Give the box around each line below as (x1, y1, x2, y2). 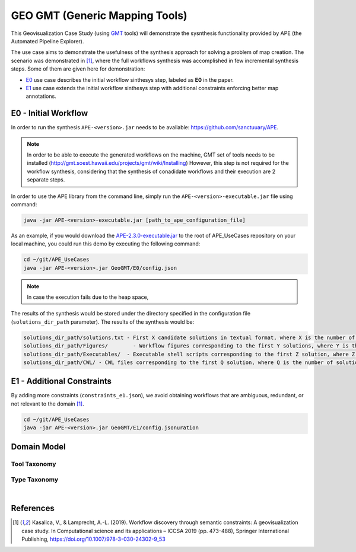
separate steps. (27, 176, 65, 183)
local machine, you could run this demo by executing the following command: (11, 240, 201, 247)
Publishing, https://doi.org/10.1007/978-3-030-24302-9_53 (21, 535, 166, 543)
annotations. (26, 92, 56, 100)
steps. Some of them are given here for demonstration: (11, 65, 145, 72)
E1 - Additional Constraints (11, 376, 112, 387)
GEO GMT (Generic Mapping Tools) (11, 9, 187, 22)
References (11, 503, 55, 513)
